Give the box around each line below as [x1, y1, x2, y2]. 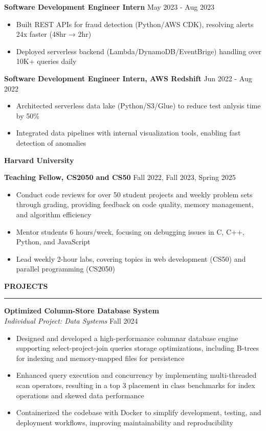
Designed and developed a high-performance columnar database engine [16, 332, 238, 343]
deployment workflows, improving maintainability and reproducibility [16, 417, 233, 427]
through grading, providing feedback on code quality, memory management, [16, 199, 254, 210]
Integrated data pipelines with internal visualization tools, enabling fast [16, 127, 241, 138]
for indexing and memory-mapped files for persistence [16, 352, 185, 363]
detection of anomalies [16, 137, 86, 148]
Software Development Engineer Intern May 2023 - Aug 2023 [4, 2, 214, 12]
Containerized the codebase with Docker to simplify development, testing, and [16, 407, 261, 418]
